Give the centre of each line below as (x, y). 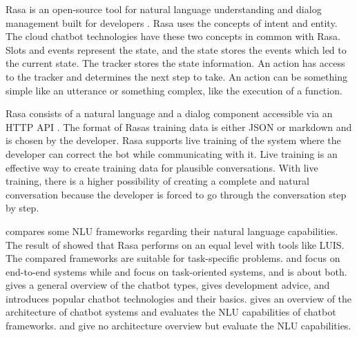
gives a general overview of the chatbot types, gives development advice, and (168, 285)
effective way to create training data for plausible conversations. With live (162, 167)
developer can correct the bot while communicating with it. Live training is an (172, 153)
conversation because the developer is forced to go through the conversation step (176, 194)
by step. (22, 208)
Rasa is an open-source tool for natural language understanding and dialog (164, 9)
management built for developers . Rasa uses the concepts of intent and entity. (172, 22)
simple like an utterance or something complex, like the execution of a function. (174, 90)
